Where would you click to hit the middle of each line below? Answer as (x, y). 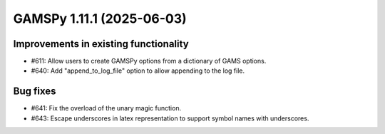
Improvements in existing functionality (101, 44)
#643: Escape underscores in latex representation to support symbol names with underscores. (170, 118)
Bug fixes (35, 92)
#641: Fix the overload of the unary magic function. (106, 108)
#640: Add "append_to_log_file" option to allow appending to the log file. (138, 71)
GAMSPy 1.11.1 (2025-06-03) (100, 19)
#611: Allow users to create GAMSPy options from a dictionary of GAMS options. (149, 61)
